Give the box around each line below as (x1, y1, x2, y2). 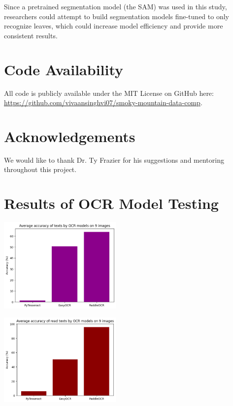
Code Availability (4, 59, 124, 79)
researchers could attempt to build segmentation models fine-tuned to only (4, 11, 229, 21)
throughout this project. (4, 164, 77, 174)
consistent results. (4, 30, 58, 40)
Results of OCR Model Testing (4, 193, 219, 213)
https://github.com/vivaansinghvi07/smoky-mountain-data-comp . (4, 97, 202, 108)
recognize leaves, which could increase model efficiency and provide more (4, 21, 223, 31)
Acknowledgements (4, 126, 135, 146)
